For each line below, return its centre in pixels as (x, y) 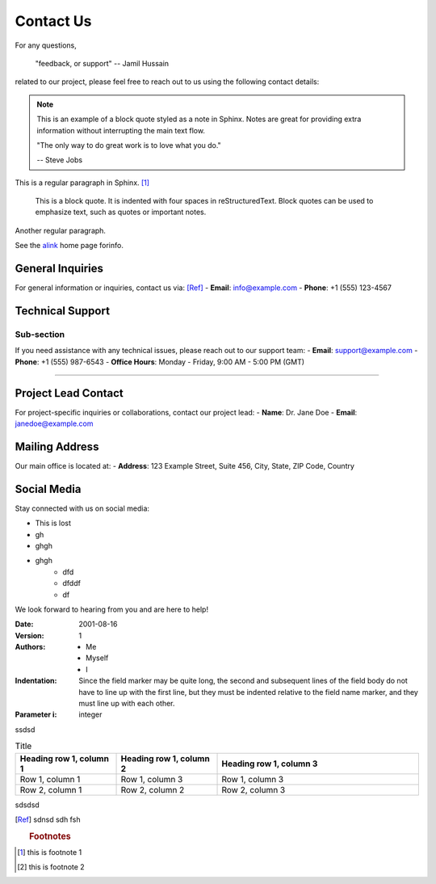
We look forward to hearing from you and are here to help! (112, 609)
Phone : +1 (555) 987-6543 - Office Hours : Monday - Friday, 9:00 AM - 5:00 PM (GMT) (160, 362)
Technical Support (63, 311)
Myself (97, 658)
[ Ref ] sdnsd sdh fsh (48, 819)
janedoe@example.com (54, 423)
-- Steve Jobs (60, 160)
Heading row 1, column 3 (270, 764)
